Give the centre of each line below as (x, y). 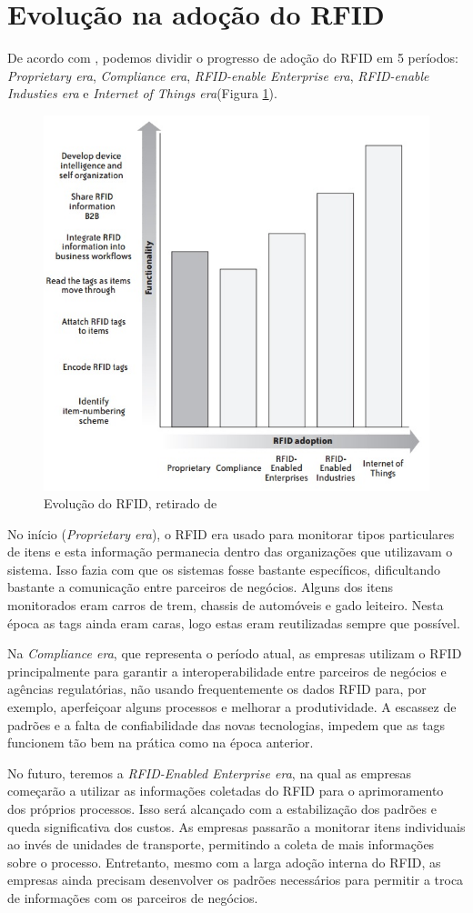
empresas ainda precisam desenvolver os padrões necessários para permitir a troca (236, 880)
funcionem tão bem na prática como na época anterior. (161, 742)
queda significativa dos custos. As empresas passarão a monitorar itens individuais (236, 826)
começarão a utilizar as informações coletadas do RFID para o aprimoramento (226, 791)
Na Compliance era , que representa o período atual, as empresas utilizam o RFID (235, 653)
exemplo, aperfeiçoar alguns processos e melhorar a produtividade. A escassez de (232, 707)
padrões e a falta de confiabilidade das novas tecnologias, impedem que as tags (226, 724)
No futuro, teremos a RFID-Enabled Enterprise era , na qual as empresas (210, 773)
